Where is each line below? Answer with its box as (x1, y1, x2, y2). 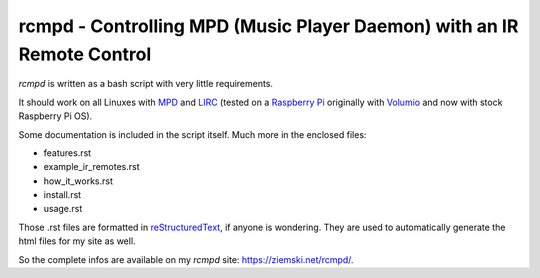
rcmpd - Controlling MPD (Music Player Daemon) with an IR (18, 15, 519, 37)
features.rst (43, 146, 92, 159)
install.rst (43, 189, 82, 201)
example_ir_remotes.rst (43, 161, 140, 173)
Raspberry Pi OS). (18, 110, 93, 122)
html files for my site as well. (18, 235, 136, 247)
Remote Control (18, 43, 152, 65)
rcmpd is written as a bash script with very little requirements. (18, 78, 274, 90)
